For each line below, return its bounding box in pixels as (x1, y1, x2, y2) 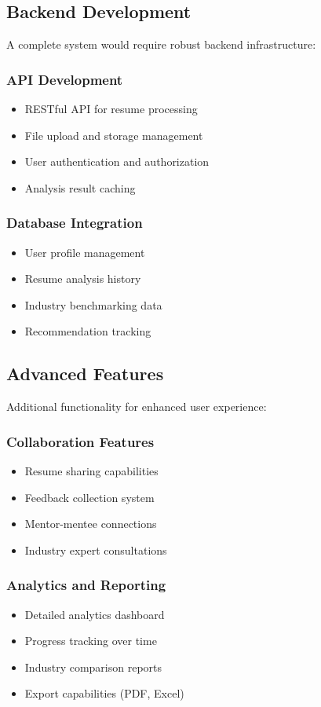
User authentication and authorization (24, 153, 210, 170)
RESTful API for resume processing (24, 101, 198, 117)
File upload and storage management (24, 126, 203, 143)
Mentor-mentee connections (24, 515, 157, 532)
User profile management (24, 244, 145, 260)
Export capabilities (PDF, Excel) (24, 685, 184, 702)
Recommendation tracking (24, 323, 151, 339)
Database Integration (6, 213, 143, 233)
